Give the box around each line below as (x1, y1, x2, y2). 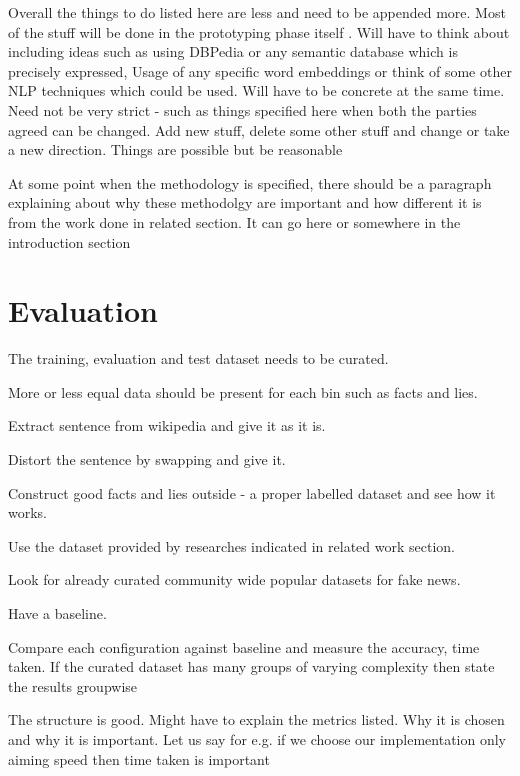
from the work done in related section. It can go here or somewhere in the (8, 211, 461, 232)
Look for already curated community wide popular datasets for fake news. (8, 569, 461, 590)
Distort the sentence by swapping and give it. (8, 449, 286, 470)
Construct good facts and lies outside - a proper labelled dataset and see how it (8, 482, 496, 503)
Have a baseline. (8, 603, 107, 623)
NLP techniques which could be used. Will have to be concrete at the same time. (8, 80, 505, 101)
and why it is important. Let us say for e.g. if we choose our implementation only (8, 728, 506, 749)
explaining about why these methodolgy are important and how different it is (8, 192, 482, 213)
